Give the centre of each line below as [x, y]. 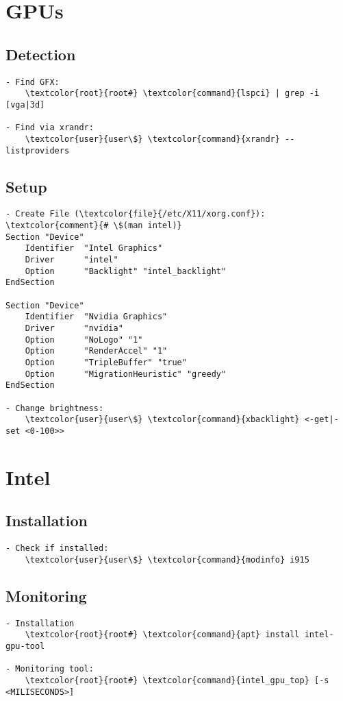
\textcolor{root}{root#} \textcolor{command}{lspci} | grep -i [172, 94]
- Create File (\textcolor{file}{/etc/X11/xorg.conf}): [136, 214]
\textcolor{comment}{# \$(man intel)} [94, 226]
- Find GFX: [33, 82]
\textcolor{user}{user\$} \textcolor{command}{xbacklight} [162, 420]
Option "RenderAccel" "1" [96, 351]
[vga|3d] [25, 104]
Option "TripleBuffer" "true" [106, 362]
